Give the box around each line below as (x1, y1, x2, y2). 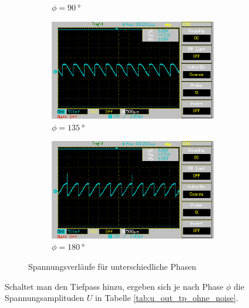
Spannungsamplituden (5, 292, 85, 304)
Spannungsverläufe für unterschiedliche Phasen (28, 260, 197, 273)
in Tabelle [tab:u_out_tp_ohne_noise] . (95, 292, 238, 304)
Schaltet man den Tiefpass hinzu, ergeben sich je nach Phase (5, 280, 224, 292)
